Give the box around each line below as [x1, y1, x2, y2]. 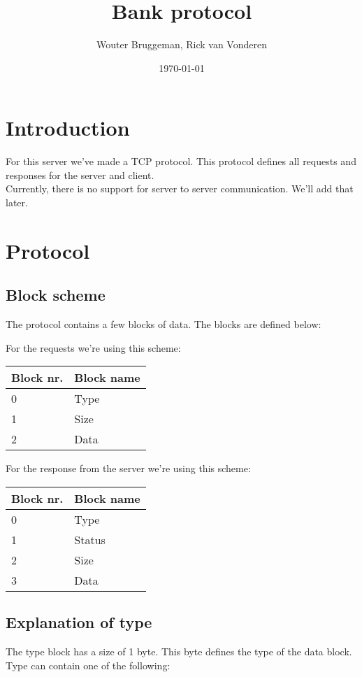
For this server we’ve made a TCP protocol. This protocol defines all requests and [6, 154, 356, 169]
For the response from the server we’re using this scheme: [6, 461, 251, 476]
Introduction [6, 113, 130, 142]
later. [6, 195, 28, 210]
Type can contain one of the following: [6, 657, 171, 672]
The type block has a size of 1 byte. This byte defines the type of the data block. [6, 644, 352, 659]
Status [74, 531, 106, 548]
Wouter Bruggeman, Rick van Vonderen [96, 37, 267, 52]
